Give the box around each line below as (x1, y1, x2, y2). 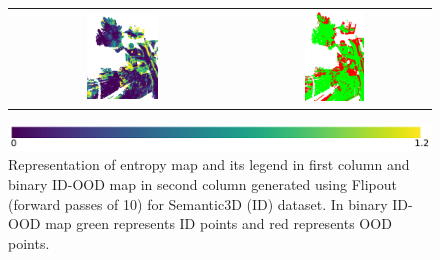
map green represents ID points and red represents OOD (45, 213, 392, 234)
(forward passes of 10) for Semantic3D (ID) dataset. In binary (8, 193, 388, 214)
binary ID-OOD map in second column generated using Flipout (8, 173, 397, 194)
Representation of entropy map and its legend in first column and (8, 154, 410, 175)
